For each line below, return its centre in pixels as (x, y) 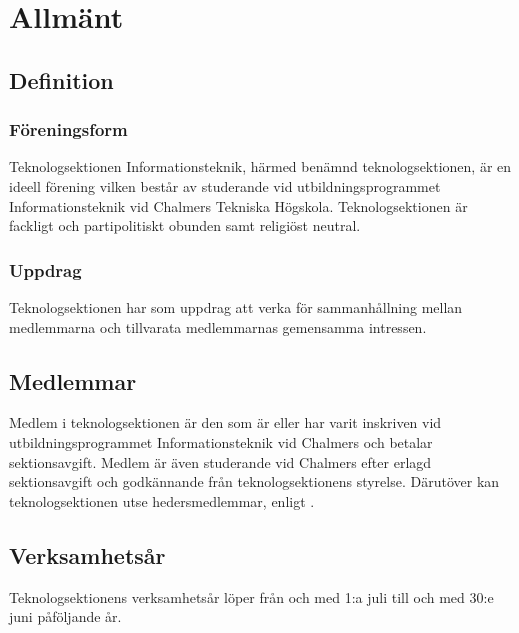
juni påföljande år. (65, 616)
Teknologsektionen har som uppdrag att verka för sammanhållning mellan (236, 306)
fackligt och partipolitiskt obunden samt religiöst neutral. (185, 225)
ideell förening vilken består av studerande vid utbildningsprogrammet (225, 185)
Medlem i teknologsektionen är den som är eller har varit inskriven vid (225, 422)
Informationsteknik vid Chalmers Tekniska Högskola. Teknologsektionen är (238, 205)
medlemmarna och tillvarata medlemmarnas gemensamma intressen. (218, 326)
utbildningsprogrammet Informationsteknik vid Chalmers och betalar (221, 441)
